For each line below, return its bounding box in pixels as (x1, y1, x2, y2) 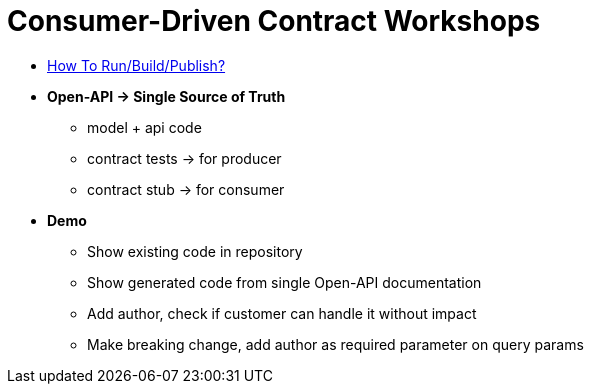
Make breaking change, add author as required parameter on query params (87, 335, 584, 353)
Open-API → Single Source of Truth (47, 87, 286, 105)
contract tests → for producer (87, 149, 282, 167)
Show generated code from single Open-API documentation (87, 273, 482, 291)
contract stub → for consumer (87, 180, 285, 198)
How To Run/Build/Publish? (47, 56, 226, 74)
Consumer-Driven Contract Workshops (7, 4, 541, 38)
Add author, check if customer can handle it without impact (87, 304, 477, 322)
